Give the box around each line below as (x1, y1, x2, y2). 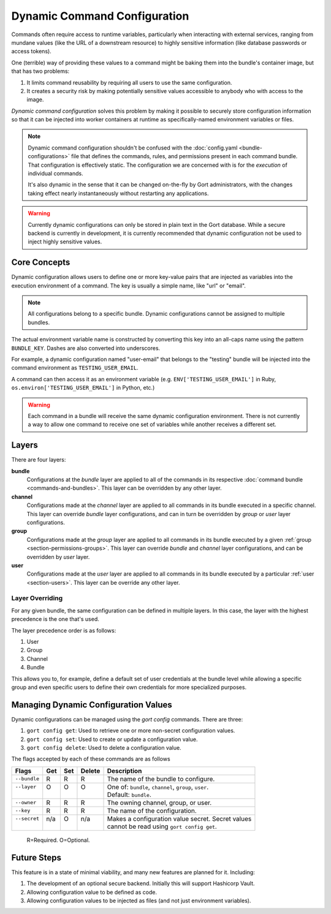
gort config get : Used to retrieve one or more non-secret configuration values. (26, 727, 235, 734)
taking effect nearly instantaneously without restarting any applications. (28, 189, 209, 197)
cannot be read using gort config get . (107, 822, 217, 831)
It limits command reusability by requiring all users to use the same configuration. (26, 78, 232, 86)
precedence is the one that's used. (11, 615, 99, 623)
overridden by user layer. (26, 553, 90, 560)
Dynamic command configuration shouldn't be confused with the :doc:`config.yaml (28, 144, 238, 151)
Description (107, 766, 142, 775)
